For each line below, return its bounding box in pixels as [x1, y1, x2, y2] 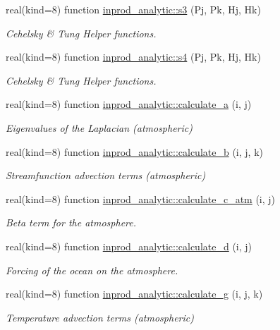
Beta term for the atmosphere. [6, 215, 137, 230]
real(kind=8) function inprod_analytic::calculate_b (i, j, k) [6, 144, 263, 159]
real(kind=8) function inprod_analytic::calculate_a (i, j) [6, 97, 252, 111]
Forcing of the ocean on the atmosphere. [6, 262, 178, 277]
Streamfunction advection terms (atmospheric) [6, 168, 206, 183]
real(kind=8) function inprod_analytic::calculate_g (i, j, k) [6, 286, 263, 301]
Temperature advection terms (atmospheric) [6, 310, 194, 324]
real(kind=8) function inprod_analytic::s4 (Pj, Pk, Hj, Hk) [6, 49, 261, 64]
